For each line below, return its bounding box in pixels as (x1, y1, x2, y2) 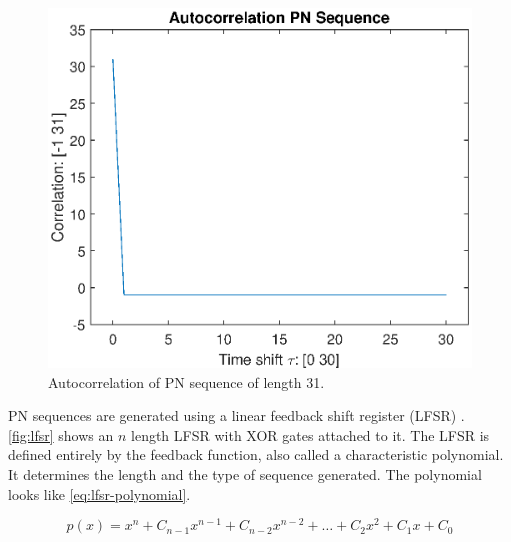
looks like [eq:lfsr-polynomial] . (8, 483, 191, 504)
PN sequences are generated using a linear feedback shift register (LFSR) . (8, 405, 465, 426)
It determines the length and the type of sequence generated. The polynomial (8, 464, 482, 485)
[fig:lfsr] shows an (8, 424, 114, 445)
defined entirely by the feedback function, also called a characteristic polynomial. (8, 444, 504, 465)
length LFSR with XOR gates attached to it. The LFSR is (131, 424, 490, 445)
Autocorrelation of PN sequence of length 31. (48, 371, 325, 392)
